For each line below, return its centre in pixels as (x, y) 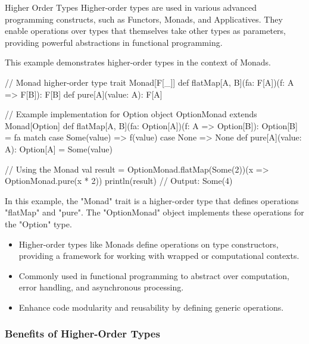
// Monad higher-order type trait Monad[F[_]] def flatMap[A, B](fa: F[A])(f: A (149, 82)
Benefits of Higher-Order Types (82, 334)
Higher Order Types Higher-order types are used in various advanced (131, 7)
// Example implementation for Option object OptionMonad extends (131, 114)
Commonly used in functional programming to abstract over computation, (154, 275)
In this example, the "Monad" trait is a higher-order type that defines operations (152, 200)
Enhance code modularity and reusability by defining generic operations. (151, 307)
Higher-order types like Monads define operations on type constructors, (149, 244)
